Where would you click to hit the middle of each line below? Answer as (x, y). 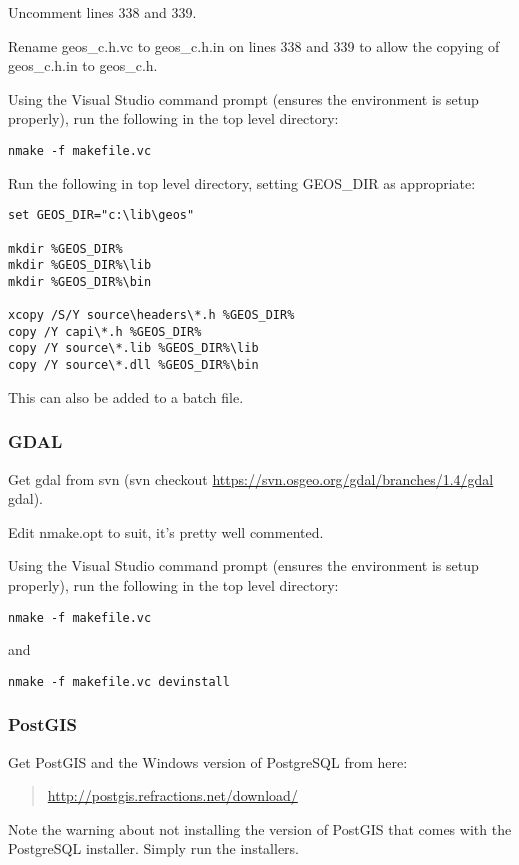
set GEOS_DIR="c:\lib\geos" (101, 215)
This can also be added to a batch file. (126, 396)
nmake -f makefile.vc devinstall (119, 681)
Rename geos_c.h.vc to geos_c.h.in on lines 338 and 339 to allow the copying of (254, 45)
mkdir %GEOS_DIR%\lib (80, 265)
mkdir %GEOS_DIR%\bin (80, 281)
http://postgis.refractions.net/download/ (172, 795)
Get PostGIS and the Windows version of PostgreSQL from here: (208, 761)
